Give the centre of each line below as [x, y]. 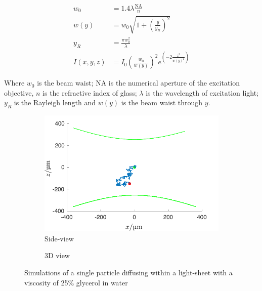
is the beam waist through [162, 102]
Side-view [59, 238]
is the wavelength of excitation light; [202, 92]
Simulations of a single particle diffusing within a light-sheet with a [128, 272]
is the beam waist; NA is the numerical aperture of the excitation [139, 83]
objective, [19, 92]
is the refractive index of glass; [90, 92]
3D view [57, 255]
